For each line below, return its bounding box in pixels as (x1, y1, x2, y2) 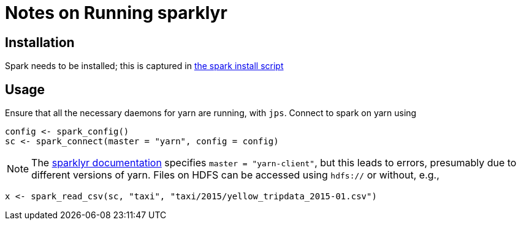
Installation (5, 34, 75, 50)
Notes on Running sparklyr (5, 2, 227, 23)
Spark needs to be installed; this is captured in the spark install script (5, 61, 284, 72)
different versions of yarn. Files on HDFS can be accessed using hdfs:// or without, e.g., (31, 169, 439, 182)
